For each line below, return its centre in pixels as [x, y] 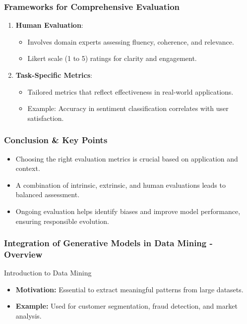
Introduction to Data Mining [48, 273]
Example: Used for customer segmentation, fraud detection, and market [126, 306]
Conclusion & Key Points [56, 140]
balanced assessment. [48, 194]
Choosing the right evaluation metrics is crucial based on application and [127, 158]
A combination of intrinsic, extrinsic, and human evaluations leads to [121, 185]
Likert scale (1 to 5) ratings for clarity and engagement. [112, 58]
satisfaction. [46, 118]
